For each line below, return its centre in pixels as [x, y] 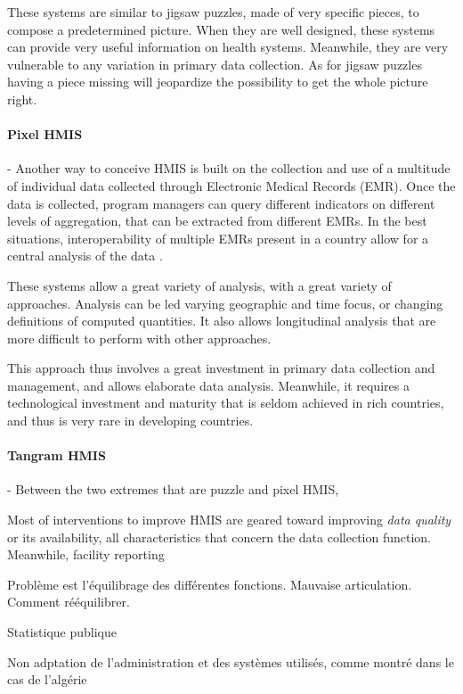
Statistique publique [62, 632]
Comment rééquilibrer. [69, 602]
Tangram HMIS [57, 455]
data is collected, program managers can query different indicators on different [221, 203]
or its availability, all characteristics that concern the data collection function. [219, 537]
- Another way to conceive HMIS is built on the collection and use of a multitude [229, 168]
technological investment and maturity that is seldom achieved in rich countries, [226, 403]
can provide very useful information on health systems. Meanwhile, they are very [228, 47]
